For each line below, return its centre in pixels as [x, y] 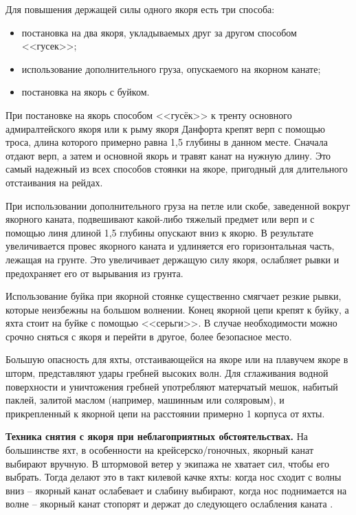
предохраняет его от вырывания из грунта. [94, 273]
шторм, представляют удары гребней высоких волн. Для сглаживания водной [167, 373]
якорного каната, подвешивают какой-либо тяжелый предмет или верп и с [160, 219]
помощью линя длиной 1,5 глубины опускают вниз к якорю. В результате [159, 232]
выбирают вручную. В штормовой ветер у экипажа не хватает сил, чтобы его [168, 463]
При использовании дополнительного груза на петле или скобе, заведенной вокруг [178, 205]
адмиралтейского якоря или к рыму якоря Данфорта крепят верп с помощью [165, 128]
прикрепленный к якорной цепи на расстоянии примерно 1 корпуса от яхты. [165, 413]
